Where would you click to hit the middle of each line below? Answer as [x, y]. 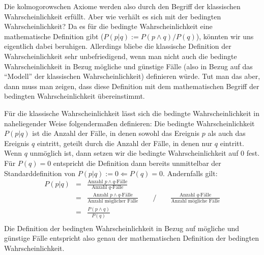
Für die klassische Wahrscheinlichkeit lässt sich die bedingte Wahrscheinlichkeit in [132, 113]
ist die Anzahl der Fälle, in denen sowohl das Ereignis [116, 133]
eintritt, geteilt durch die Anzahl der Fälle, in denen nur [125, 143]
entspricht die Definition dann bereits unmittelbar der [137, 163]
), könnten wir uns [225, 36]
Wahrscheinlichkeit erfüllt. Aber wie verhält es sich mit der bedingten [113, 16]
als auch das [227, 133]
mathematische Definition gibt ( [54, 36]
